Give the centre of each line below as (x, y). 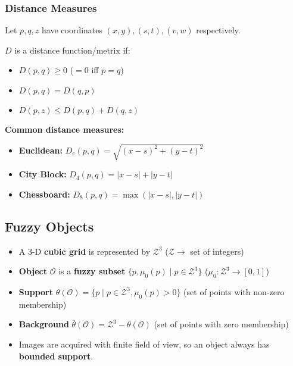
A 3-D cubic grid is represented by (85, 251)
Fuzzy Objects (49, 226)
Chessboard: (44, 194)
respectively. (218, 30)
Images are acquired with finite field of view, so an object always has (144, 344)
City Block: (43, 174)
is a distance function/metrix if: (72, 50)
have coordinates (72, 30)
